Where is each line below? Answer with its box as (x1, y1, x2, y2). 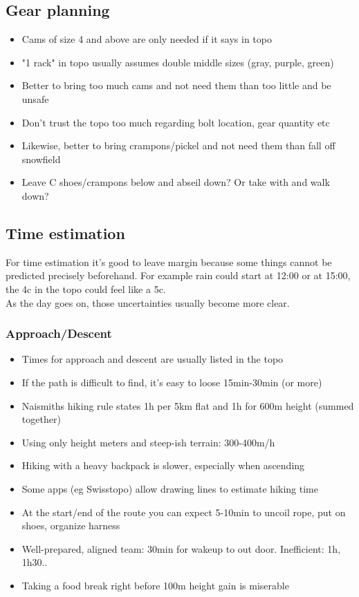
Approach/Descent (6, 325, 112, 342)
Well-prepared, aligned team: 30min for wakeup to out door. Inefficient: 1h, (21, 541, 341, 556)
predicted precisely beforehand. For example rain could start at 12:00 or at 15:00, (6, 268, 351, 283)
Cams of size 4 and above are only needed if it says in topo (21, 32, 272, 46)
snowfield (21, 151, 61, 166)
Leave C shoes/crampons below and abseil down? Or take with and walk (21, 175, 330, 189)
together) (21, 412, 61, 426)
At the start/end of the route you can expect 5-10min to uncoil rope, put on (21, 504, 346, 519)
